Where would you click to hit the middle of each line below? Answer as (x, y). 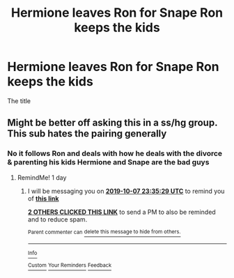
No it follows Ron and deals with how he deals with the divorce (115, 153)
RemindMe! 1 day (42, 177)
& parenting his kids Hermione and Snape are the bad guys (108, 162)
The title (19, 101)
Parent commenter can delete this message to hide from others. (104, 232)
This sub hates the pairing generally (87, 134)
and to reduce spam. (57, 219)
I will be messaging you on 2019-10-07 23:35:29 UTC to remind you (126, 191)
